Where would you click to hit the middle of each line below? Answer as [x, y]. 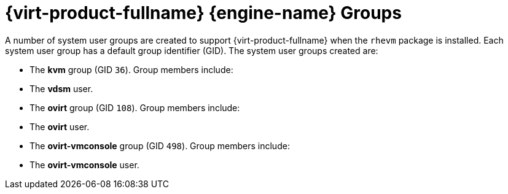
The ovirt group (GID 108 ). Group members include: [135, 107]
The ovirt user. [60, 126]
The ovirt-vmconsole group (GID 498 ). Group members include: [160, 145]
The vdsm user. [61, 88]
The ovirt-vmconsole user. [84, 165]
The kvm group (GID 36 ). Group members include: [131, 69]
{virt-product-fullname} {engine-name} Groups [203, 13]
